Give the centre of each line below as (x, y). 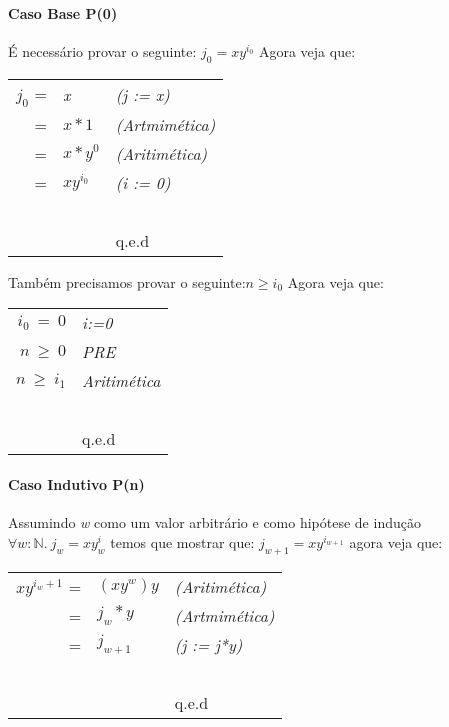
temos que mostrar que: (182, 541)
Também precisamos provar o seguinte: (127, 281)
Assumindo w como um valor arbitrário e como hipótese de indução (214, 522)
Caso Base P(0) (63, 12)
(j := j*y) (208, 644)
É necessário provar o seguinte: (102, 50)
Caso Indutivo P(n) (76, 483)
